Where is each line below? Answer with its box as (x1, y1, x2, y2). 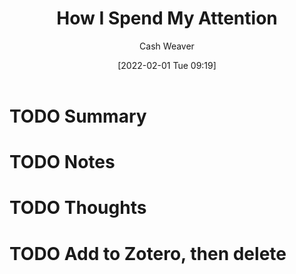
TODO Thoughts (9, 197, 147, 219)
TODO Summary (9, 105, 147, 127)
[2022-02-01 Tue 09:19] (117, 59, 217, 71)
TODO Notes (9, 151, 116, 174)
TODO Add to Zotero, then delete (9, 242, 287, 265)
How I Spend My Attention (56, 7, 278, 30)
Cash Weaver (139, 40, 195, 52)
